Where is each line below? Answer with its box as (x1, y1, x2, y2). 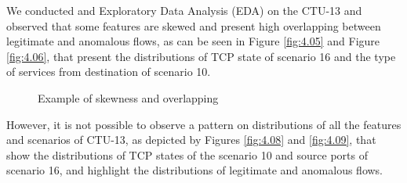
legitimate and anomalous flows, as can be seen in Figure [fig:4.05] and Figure (6, 33, 380, 49)
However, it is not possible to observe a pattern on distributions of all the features (6, 116, 402, 132)
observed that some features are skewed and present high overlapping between (6, 17, 381, 34)
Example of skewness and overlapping (38, 89, 219, 106)
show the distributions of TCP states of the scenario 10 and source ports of (6, 146, 369, 163)
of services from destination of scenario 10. (6, 63, 211, 80)
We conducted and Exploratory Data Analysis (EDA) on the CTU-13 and (6, 2, 362, 18)
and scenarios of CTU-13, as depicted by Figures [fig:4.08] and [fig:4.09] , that (6, 131, 376, 148)
